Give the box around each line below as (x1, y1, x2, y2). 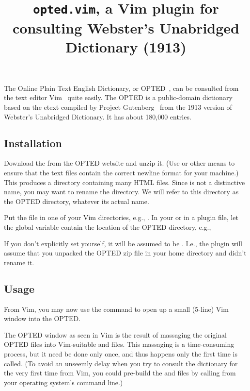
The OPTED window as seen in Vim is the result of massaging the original (4, 329, 227, 340)
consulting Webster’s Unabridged (13, 17, 239, 37)
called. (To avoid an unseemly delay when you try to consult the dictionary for (4, 358, 238, 368)
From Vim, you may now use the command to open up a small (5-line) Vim (4, 304, 229, 314)
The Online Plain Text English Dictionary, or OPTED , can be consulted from (4, 83, 239, 93)
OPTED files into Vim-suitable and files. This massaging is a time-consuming (4, 339, 234, 349)
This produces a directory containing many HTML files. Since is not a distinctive (4, 177, 245, 187)
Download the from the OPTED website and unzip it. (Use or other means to (4, 158, 235, 168)
